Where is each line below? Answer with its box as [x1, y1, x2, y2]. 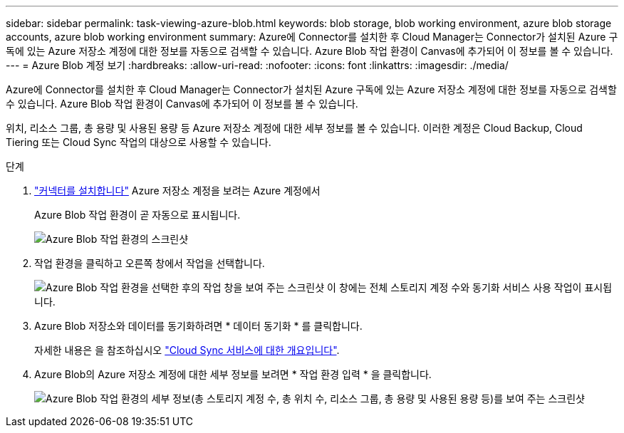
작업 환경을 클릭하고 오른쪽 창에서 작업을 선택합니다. [34, 257, 265, 269]
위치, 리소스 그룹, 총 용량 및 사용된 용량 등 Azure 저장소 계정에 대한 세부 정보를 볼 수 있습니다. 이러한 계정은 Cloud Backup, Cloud [6, 122, 583, 134]
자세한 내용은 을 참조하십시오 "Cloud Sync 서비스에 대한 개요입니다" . [34, 344, 340, 356]
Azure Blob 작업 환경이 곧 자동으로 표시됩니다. [34, 209, 241, 221]
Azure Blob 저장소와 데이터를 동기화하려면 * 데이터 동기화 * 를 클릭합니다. [34, 320, 363, 332]
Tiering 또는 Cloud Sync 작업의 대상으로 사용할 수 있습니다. [6, 136, 271, 148]
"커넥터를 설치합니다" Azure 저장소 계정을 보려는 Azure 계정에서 [34, 184, 321, 197]
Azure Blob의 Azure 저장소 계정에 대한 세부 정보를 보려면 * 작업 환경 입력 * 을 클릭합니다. [34, 368, 432, 380]
